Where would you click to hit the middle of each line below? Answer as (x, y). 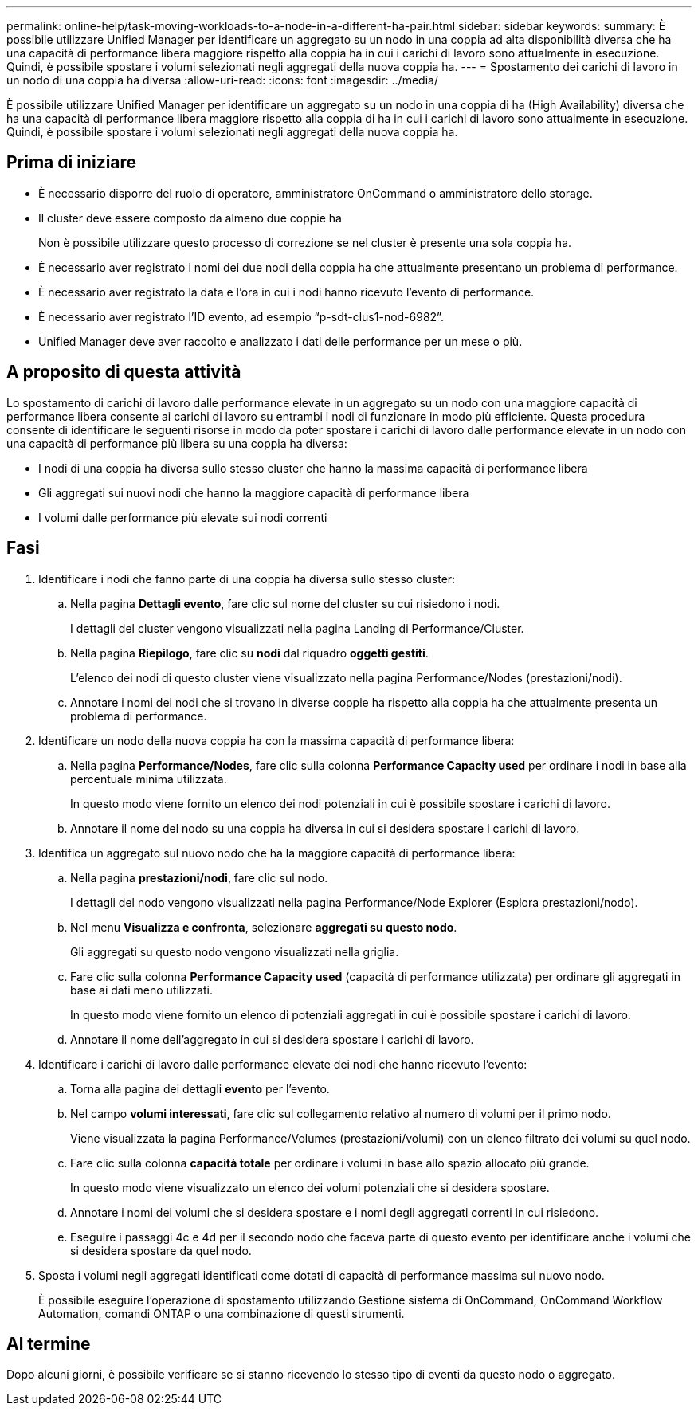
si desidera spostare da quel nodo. (161, 1250)
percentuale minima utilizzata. (149, 779)
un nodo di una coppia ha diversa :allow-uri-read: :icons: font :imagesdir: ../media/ (222, 80)
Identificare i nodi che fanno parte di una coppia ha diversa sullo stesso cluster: (247, 579)
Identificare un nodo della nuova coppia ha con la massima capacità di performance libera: (276, 740)
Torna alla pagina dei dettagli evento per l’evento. (200, 1088)
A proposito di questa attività (124, 372)
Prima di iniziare (72, 163)
